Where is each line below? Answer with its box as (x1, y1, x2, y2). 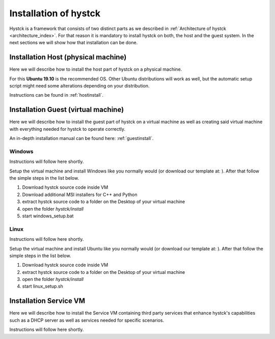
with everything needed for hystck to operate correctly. (9, 126, 126, 132)
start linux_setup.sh (22, 283, 63, 290)
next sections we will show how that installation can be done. (9, 40, 138, 46)
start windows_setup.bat (22, 213, 74, 219)
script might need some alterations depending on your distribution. (9, 83, 150, 89)
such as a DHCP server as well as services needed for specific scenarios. (9, 317, 164, 323)
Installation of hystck (9, 8, 101, 19)
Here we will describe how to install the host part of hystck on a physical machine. (9, 66, 182, 72)
